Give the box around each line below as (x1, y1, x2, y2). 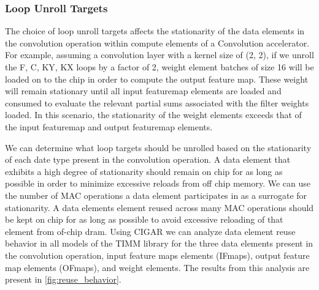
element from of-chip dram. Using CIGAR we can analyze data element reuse (5, 225, 296, 237)
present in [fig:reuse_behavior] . (5, 273, 121, 286)
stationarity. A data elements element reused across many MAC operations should (5, 201, 314, 214)
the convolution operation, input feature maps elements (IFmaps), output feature (5, 248, 310, 261)
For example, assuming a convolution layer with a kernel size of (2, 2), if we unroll (5, 48, 314, 61)
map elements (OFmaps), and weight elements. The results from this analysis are (5, 261, 310, 273)
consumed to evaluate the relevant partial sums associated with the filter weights (5, 96, 309, 109)
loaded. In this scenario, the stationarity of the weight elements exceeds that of (5, 108, 302, 121)
